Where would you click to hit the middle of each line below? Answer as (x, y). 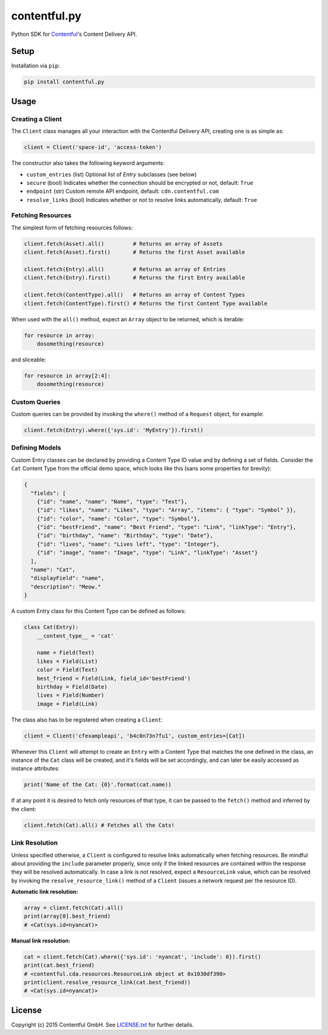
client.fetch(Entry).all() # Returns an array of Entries (125, 270)
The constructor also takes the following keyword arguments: (88, 163)
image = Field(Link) (67, 704)
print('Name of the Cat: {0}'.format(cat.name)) (98, 785)
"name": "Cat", (53, 570)
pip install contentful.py (64, 82)
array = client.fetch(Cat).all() (74, 908)
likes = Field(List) (67, 661)
